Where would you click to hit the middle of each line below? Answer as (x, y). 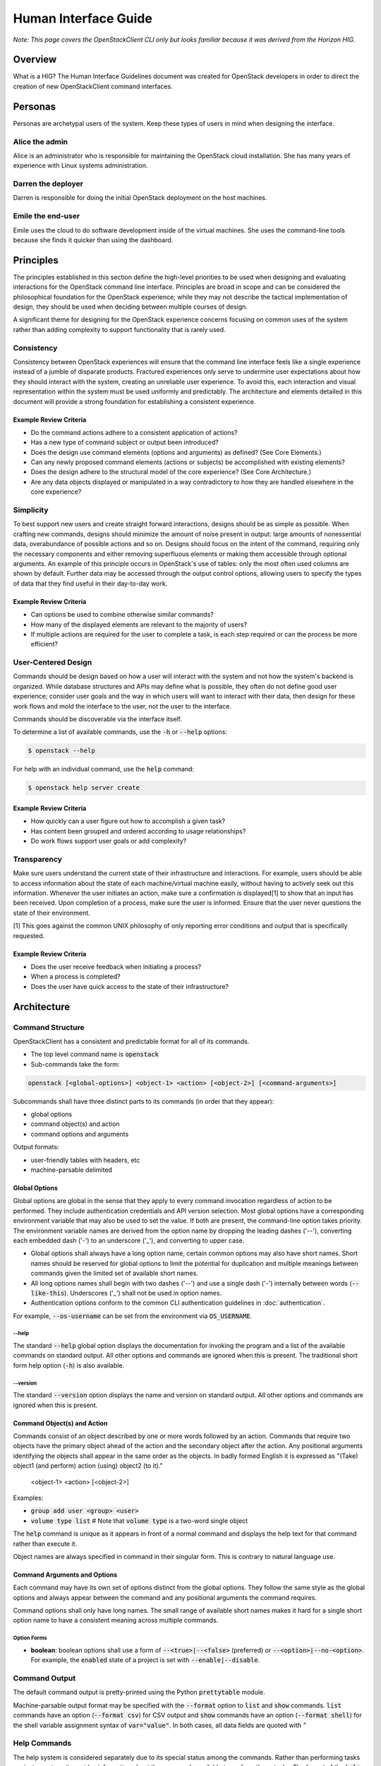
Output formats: (36, 1147)
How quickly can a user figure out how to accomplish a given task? (128, 821)
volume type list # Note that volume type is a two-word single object (139, 1521)
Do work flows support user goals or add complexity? (109, 841)
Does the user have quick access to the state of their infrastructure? (130, 986)
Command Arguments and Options (65, 1575)
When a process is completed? (75, 977)
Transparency (38, 859)
